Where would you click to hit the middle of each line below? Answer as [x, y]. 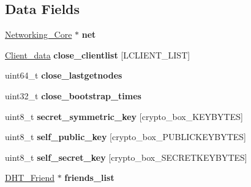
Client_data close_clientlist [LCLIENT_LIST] [98, 55]
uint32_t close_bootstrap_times [73, 95]
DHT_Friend [30, 178]
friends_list [89, 178]
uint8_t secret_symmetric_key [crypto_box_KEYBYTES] [124, 116]
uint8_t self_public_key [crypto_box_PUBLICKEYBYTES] [125, 137]
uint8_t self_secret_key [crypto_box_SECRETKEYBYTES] [126, 157]
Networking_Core [39, 34]
